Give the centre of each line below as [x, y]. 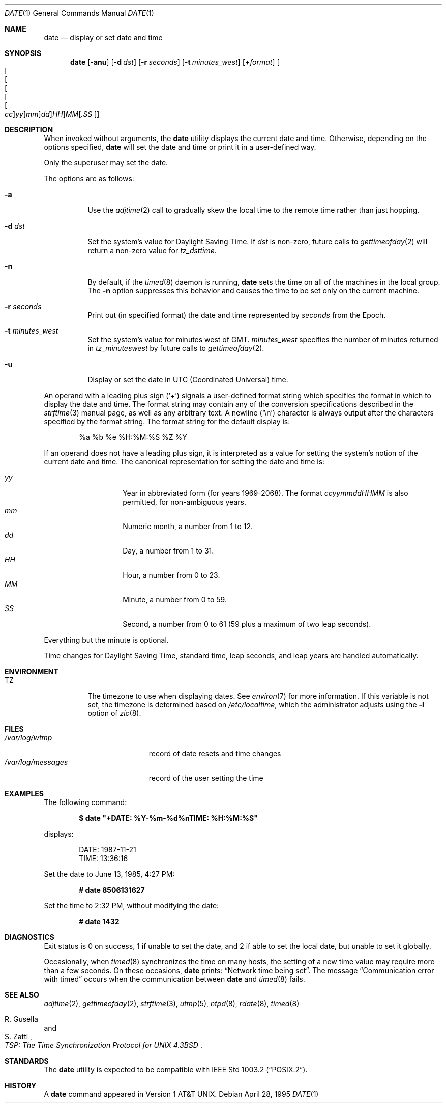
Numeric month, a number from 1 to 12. [188, 526]
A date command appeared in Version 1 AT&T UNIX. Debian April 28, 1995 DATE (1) [181, 1094]
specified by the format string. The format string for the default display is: [167, 421]
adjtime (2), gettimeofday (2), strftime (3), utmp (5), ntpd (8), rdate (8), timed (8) [172, 1003]
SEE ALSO [22, 995]
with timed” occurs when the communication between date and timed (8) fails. [174, 979]
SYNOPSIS [23, 53]
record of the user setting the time [206, 778]
